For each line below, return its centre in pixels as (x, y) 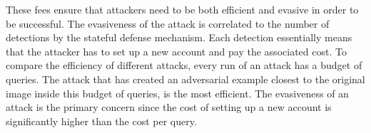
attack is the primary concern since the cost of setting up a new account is (169, 107)
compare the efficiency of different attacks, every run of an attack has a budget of (184, 65)
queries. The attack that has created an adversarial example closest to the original (185, 79)
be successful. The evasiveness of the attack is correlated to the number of (168, 23)
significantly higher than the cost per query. (101, 121)
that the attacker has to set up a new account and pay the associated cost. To (176, 51)
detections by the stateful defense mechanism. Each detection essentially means (179, 37)
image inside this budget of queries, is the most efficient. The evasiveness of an (177, 93)
